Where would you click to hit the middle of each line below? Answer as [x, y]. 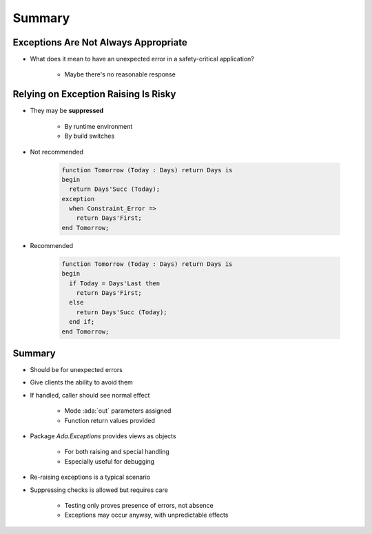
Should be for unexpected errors [76, 370]
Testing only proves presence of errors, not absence [139, 505]
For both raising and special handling [117, 452]
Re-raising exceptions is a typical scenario [90, 477]
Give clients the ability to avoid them [82, 382]
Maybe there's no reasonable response [120, 74]
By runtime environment [99, 126]
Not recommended [57, 152]
